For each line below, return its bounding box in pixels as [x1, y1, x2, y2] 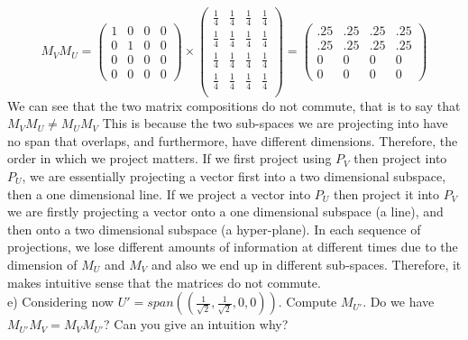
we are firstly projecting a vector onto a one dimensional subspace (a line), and [7, 202, 444, 221]
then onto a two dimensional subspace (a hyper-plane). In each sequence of [7, 219, 421, 238]
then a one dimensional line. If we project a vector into [7, 184, 311, 203]
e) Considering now [7, 292, 114, 311]
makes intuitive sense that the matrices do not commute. [7, 272, 321, 291]
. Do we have [362, 292, 435, 311]
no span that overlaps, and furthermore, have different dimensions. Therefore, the [7, 131, 458, 150]
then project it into [333, 184, 440, 203]
